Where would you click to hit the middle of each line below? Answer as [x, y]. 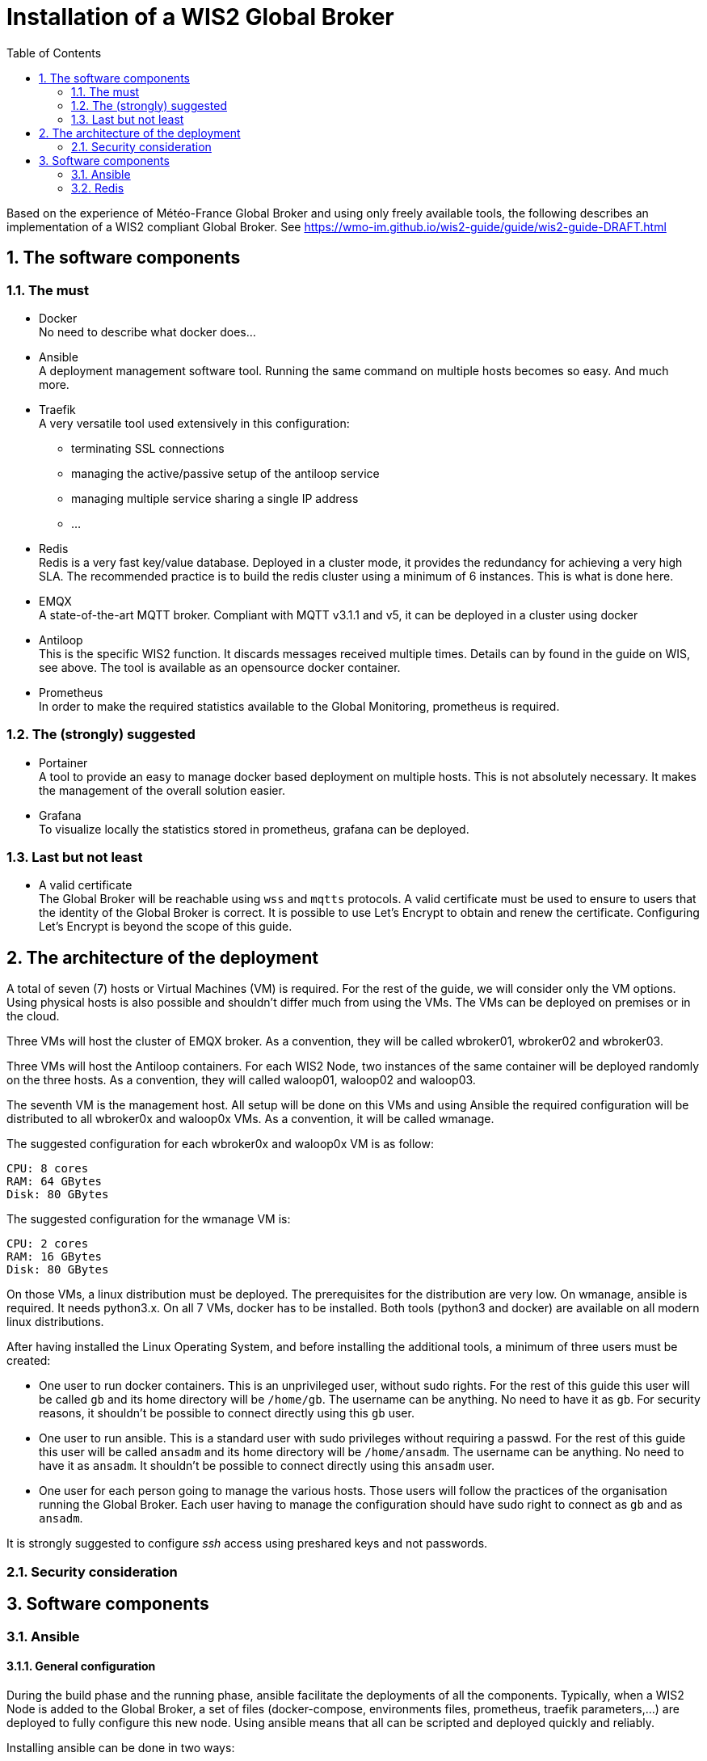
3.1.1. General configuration [81, 1666]
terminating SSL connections [148, 448]
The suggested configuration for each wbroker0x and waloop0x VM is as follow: [221, 1144]
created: [29, 1361]
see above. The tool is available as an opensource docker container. [220, 667]
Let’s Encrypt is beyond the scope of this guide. [166, 927]
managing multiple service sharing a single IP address [215, 498]
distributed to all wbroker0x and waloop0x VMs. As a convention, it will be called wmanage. [250, 1119]
